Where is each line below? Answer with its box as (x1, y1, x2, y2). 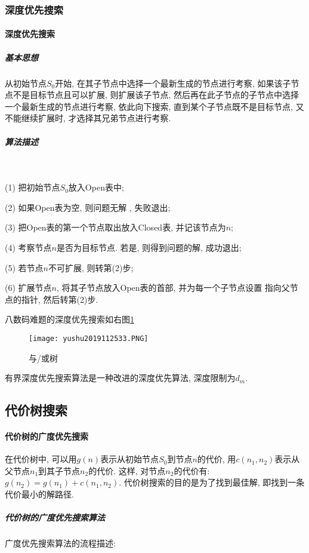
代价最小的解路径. (5, 488, 74, 500)
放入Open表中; (68, 181, 124, 193)
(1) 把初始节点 (5, 181, 60, 193)
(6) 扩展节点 (5, 281, 52, 294)
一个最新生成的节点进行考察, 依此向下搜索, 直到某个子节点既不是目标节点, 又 (5, 100, 304, 112)
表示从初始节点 (100, 453, 159, 465)
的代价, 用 (197, 453, 236, 465)
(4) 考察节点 (5, 241, 52, 253)
